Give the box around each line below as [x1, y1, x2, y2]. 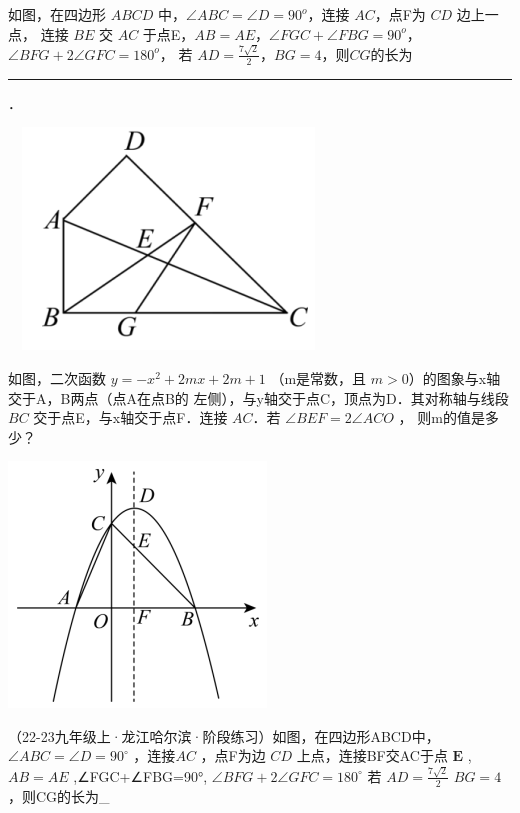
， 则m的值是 [398, 407, 485, 428]
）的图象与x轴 [408, 367, 501, 388]
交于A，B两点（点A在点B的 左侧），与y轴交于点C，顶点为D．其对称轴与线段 [8, 387, 509, 408]
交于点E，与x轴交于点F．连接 [33, 407, 228, 428]
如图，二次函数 [8, 367, 106, 388]
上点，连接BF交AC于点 [296, 745, 448, 766]
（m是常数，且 [270, 367, 367, 388]
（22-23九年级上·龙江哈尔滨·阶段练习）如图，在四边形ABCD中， [8, 725, 440, 746]
